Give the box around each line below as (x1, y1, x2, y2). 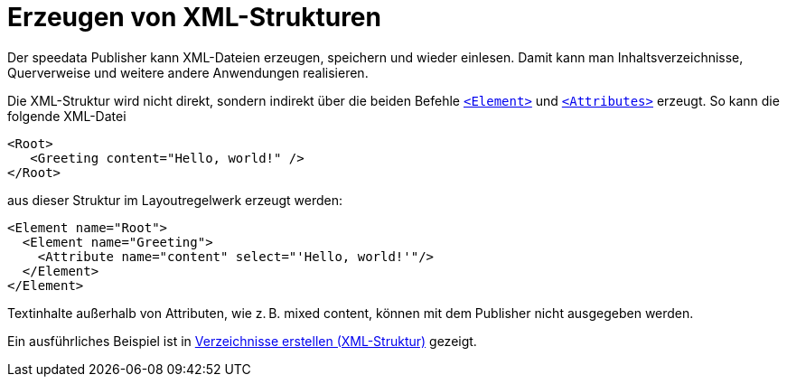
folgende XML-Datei (7, 108, 126, 124)
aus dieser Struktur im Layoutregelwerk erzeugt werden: (7, 192, 342, 208)
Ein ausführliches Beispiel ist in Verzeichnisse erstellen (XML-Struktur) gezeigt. (7, 332, 477, 349)
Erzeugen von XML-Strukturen (7, 2, 381, 33)
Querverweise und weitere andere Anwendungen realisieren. (7, 64, 369, 80)
